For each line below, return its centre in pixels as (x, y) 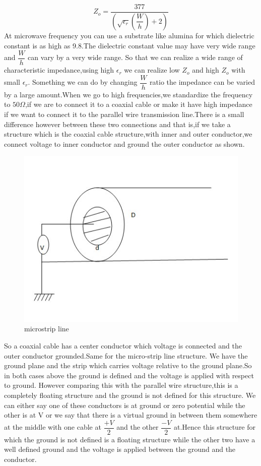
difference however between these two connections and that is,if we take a (117, 124)
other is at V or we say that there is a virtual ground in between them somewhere (131, 415)
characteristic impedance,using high (59, 70)
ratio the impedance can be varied (202, 82)
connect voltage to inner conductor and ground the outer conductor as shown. (124, 143)
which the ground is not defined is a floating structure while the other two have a (130, 439)
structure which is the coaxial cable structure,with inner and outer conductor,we (128, 134)
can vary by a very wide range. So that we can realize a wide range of (135, 57)
